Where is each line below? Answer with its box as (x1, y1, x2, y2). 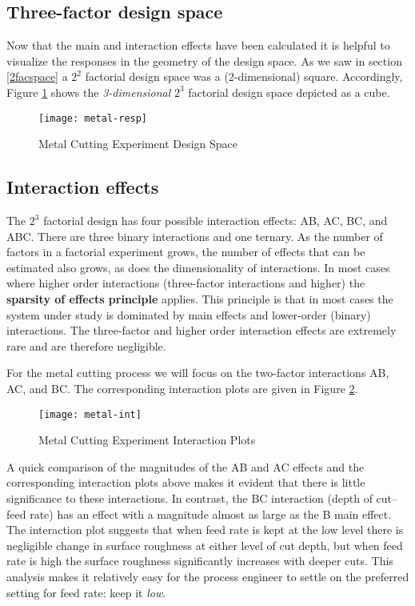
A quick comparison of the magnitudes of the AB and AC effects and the (6, 458, 365, 475)
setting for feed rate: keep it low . (6, 584, 166, 600)
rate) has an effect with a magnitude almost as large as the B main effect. (30, 505, 392, 522)
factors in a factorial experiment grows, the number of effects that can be (6, 243, 365, 260)
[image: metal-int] (38, 408, 142, 420)
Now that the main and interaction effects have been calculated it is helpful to (6, 37, 390, 54)
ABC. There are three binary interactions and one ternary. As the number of (6, 227, 383, 244)
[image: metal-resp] (38, 112, 148, 124)
